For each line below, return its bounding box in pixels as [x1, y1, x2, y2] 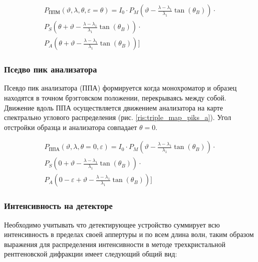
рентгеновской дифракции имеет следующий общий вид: [4, 248, 177, 259]
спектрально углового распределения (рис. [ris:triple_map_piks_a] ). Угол [4, 112, 231, 122]
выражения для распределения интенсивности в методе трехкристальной [4, 238, 225, 249]
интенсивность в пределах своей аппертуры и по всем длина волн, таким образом [4, 229, 254, 239]
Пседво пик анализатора [4, 63, 97, 75]
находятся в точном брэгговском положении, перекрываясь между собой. [4, 92, 226, 102]
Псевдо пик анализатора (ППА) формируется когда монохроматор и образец [4, 82, 237, 93]
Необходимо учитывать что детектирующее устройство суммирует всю [4, 219, 220, 229]
